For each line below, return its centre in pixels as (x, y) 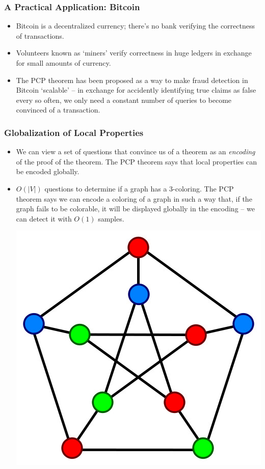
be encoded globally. (48, 171)
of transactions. (40, 35)
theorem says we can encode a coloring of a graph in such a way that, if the (134, 198)
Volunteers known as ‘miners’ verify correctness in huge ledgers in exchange (134, 53)
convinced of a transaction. (58, 110)
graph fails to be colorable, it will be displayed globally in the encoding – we (135, 209)
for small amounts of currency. (63, 63)
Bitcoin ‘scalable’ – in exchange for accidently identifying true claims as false (136, 90)
